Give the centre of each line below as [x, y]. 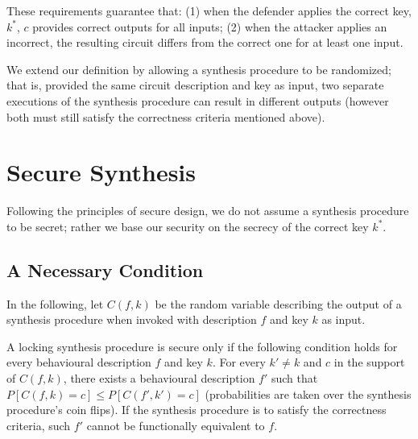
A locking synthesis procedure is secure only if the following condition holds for [202, 346]
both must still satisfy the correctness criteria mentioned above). [166, 116]
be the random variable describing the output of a [278, 303]
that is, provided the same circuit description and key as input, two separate [195, 85]
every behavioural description [79, 362]
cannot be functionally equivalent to [176, 425]
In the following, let [55, 303]
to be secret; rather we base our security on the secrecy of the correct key [188, 226]
